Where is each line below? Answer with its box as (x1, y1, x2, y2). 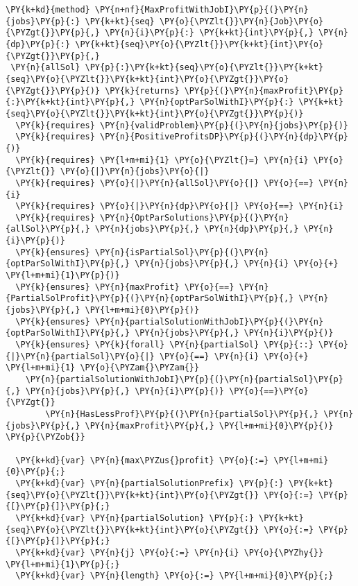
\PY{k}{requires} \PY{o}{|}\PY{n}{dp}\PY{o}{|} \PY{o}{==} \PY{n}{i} (15, 201, 343, 212)
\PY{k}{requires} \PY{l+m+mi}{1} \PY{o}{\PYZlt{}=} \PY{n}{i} (15, 155, 309, 165)
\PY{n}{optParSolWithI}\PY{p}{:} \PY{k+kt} (139, 97, 343, 107)
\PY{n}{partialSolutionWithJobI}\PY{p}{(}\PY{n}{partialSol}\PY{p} (25, 374, 343, 384)
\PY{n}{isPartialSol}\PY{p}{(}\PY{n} (94, 247, 269, 257)
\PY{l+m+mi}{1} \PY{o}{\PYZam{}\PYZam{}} (6, 363, 200, 373)
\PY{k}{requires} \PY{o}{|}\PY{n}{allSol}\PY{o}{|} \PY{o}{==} (15, 178, 314, 188)
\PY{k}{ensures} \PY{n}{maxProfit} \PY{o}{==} (15, 282, 235, 292)
